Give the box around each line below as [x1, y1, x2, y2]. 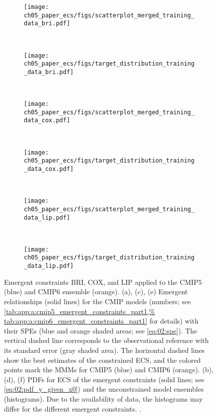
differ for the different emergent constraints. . [4, 403, 142, 414]
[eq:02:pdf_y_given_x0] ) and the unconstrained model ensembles [4, 384, 204, 394]
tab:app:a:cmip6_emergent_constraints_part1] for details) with [4, 316, 199, 326]
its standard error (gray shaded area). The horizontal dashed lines [4, 344, 205, 355]
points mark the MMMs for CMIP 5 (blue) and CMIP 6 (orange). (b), [4, 364, 214, 375]
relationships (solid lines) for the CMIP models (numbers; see [4, 296, 191, 306]
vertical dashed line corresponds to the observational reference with [4, 335, 209, 345]
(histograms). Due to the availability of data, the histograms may [4, 393, 203, 404]
